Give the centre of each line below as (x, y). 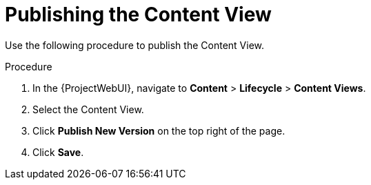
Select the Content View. (88, 109)
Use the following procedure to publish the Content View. (134, 45)
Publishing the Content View (138, 14)
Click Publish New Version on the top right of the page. (159, 130)
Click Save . (58, 152)
